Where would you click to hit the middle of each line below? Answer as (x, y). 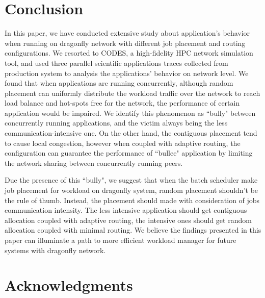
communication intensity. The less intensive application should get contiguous (126, 210)
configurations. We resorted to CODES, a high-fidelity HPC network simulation (129, 53)
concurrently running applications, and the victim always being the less (116, 123)
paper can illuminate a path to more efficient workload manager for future (121, 240)
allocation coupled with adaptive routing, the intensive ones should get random (128, 220)
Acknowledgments (69, 285)
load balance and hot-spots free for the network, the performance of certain (122, 103)
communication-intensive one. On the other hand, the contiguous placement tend (131, 133)
